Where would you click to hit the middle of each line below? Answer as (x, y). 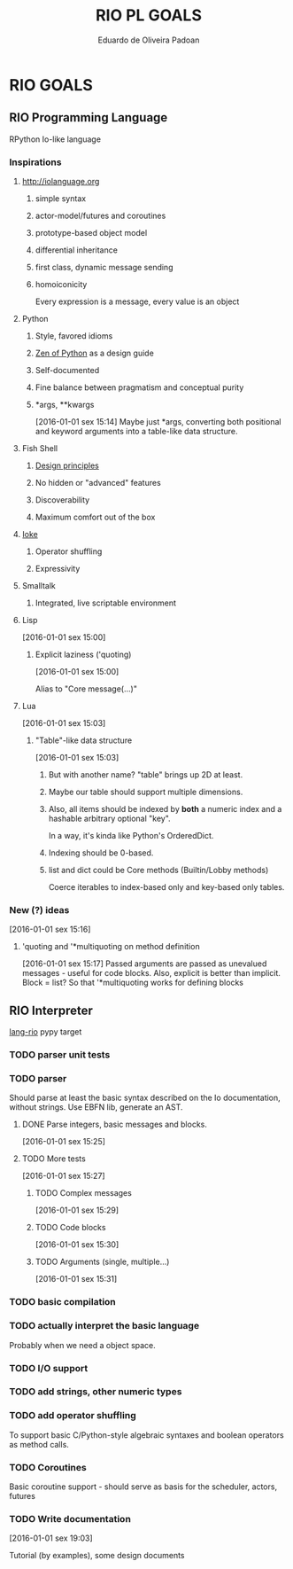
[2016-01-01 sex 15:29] (77, 1210)
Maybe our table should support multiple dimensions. (146, 792)
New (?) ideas (39, 909)
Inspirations (35, 162)
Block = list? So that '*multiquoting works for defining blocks (132, 983)
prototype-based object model (91, 233)
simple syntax (61, 199)
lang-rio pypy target (46, 1032)
